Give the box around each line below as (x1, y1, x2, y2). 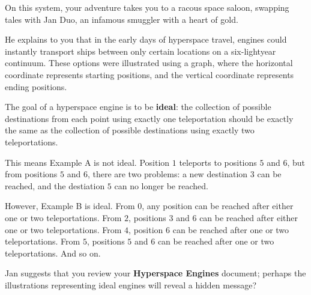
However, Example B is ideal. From (5, 199, 135, 212)
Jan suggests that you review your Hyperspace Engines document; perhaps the (5, 267, 306, 279)
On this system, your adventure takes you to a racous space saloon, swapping (5, 1, 289, 13)
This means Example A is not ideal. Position (5, 156, 170, 168)
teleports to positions (179, 156, 257, 168)
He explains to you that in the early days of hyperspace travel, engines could (5, 33, 287, 46)
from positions (5, 168, 58, 180)
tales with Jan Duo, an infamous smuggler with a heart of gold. (5, 13, 238, 25)
